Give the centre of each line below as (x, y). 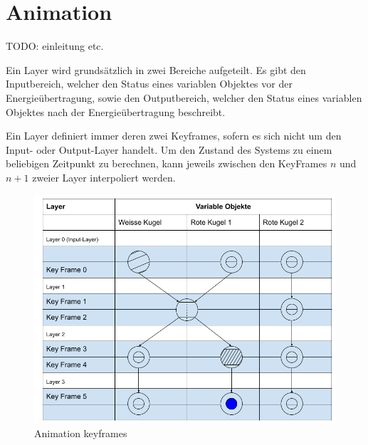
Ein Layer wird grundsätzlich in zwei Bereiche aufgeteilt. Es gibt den (156, 69)
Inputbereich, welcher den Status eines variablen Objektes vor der (149, 84)
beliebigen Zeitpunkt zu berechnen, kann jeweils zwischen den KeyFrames (167, 163)
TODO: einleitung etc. (55, 46)
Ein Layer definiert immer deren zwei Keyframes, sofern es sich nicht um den (174, 136)
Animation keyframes (81, 433)
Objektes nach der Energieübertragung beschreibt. (116, 111)
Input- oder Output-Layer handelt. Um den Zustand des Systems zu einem (169, 149)
